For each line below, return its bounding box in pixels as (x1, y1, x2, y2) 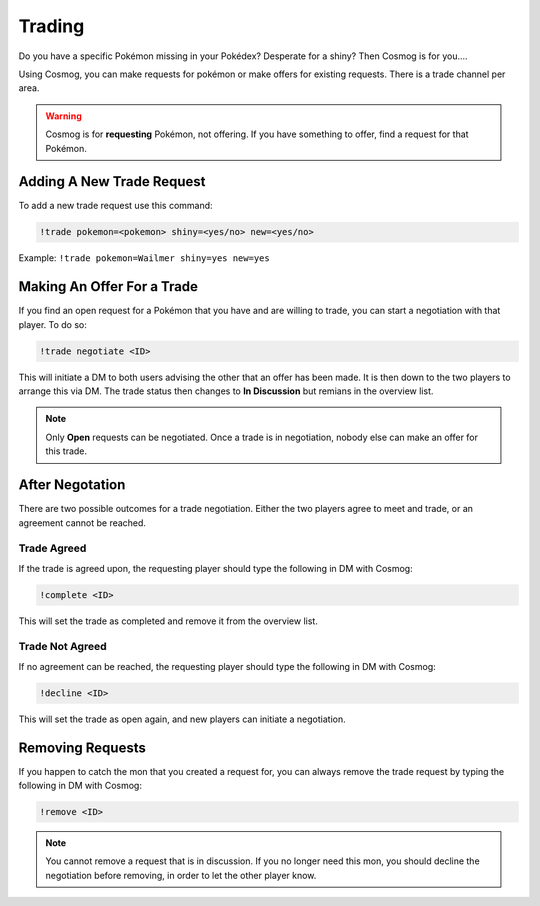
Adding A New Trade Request (18, 173, 206, 190)
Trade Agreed (18, 541, 87, 555)
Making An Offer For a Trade (18, 278, 199, 295)
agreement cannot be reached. (18, 516, 147, 529)
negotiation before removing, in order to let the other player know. (45, 869, 317, 881)
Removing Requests (18, 739, 147, 756)
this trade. (45, 445, 88, 457)
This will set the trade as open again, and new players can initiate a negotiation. (18, 713, 347, 725)
